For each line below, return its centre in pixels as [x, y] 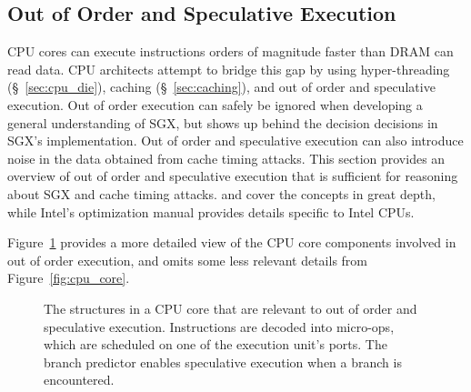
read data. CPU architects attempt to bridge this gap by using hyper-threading [229, 69]
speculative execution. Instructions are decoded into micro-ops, [219, 326]
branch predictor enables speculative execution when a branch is [223, 362]
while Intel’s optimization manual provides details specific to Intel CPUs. [211, 211]
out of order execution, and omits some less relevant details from [188, 260]
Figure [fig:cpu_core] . [69, 278]
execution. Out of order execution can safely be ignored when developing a [215, 104]
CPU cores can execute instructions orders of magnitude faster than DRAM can [230, 51]
